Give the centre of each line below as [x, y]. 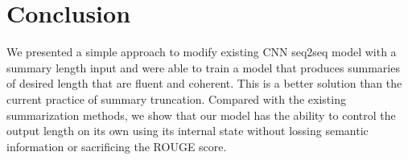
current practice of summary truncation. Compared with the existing [176, 98]
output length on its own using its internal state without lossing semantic [188, 131]
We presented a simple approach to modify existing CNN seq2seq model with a [202, 52]
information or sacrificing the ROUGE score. [117, 146]
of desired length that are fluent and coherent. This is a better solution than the [204, 83]
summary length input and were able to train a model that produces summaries [203, 67]
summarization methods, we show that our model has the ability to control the [201, 115]
